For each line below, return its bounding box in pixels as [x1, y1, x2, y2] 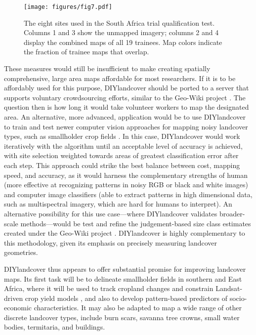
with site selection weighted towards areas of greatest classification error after [4, 150, 239, 161]
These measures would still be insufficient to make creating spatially [4, 63, 211, 74]
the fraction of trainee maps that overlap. [24, 46, 149, 57]
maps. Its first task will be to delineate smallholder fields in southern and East [4, 273, 242, 284]
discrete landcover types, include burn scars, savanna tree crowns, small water [4, 312, 240, 322]
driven [4, 293, 23, 303]
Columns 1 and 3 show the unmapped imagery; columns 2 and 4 [24, 27, 219, 38]
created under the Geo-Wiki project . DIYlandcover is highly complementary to [4, 228, 245, 238]
